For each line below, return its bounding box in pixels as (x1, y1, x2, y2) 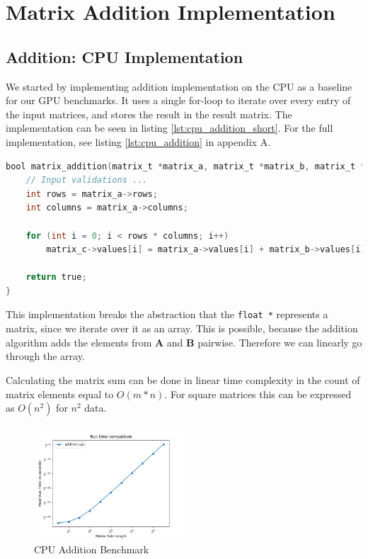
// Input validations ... (25, 175, 148, 186)
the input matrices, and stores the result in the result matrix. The (6, 106, 292, 121)
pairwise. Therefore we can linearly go (197, 334, 362, 349)
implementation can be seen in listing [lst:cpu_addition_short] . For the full (6, 120, 333, 135)
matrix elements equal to (6, 386, 114, 401)
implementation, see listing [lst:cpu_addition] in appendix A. (6, 134, 271, 149)
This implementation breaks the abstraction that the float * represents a (6, 307, 328, 322)
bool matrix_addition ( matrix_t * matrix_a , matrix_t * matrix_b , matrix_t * (6, 161, 366, 171)
